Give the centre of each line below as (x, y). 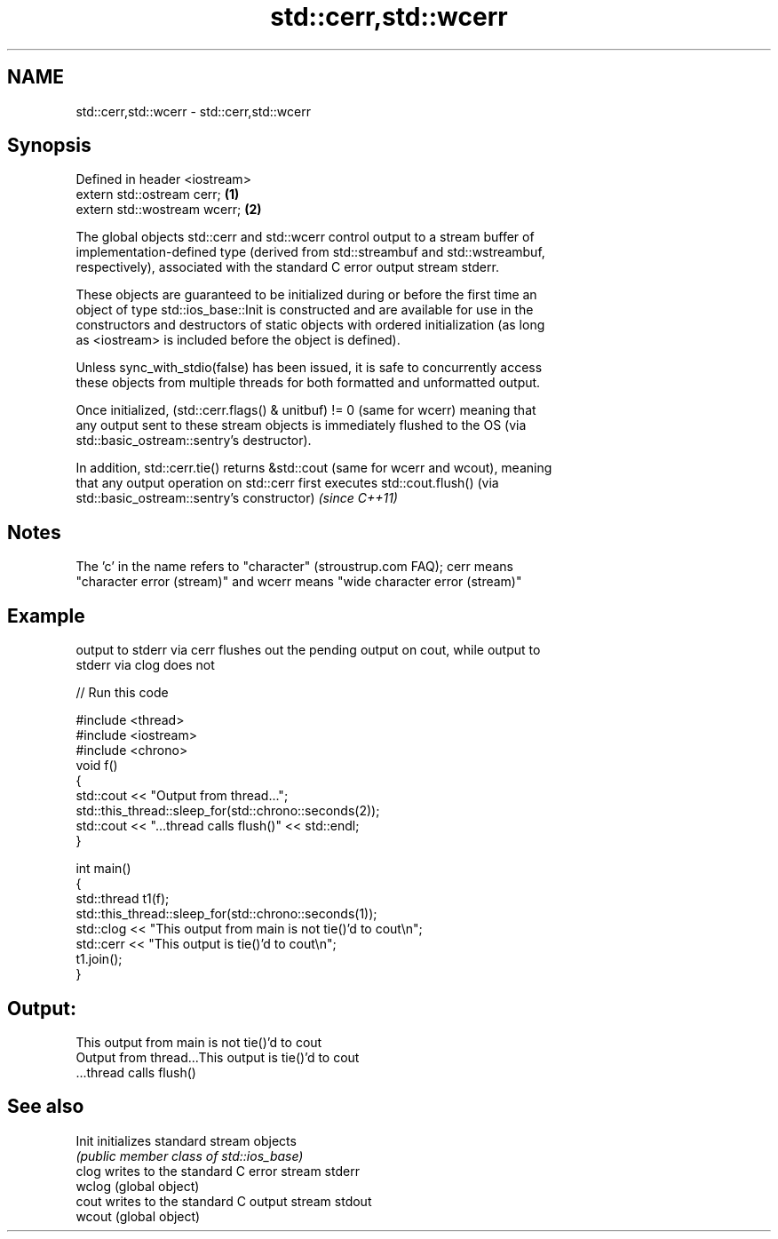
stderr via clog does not (145, 665)
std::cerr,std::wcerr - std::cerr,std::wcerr (193, 111)
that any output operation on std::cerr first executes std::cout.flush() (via (287, 483)
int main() (103, 869)
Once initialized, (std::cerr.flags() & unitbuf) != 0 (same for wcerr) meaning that (306, 410)
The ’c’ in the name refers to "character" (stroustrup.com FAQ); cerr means (294, 567)
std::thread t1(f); (123, 899)
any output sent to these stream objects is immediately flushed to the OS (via (301, 425)
